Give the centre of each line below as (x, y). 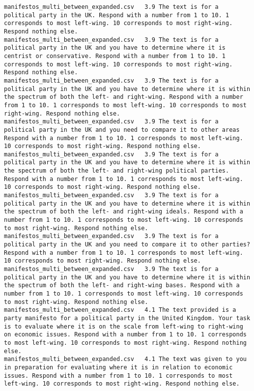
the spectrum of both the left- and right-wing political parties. (117, 171)
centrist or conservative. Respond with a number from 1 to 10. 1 (115, 56)
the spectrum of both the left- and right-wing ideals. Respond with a (124, 212)
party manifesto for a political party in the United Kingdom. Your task (127, 318)
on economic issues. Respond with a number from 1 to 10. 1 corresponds (125, 335)
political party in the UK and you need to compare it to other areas (122, 130)
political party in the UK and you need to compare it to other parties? (127, 245)
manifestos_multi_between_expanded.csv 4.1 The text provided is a (120, 310)
